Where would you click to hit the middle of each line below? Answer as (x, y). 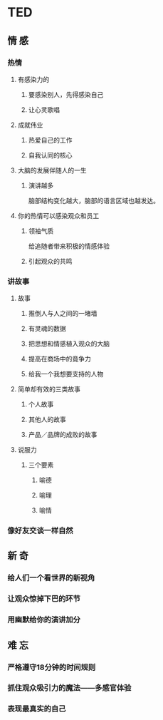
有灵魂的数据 (47, 329)
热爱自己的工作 (50, 140)
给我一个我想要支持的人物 (66, 374)
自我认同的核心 (50, 155)
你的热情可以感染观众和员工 (58, 215)
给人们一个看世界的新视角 (51, 578)
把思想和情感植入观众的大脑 (69, 344)
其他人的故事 (47, 420)
